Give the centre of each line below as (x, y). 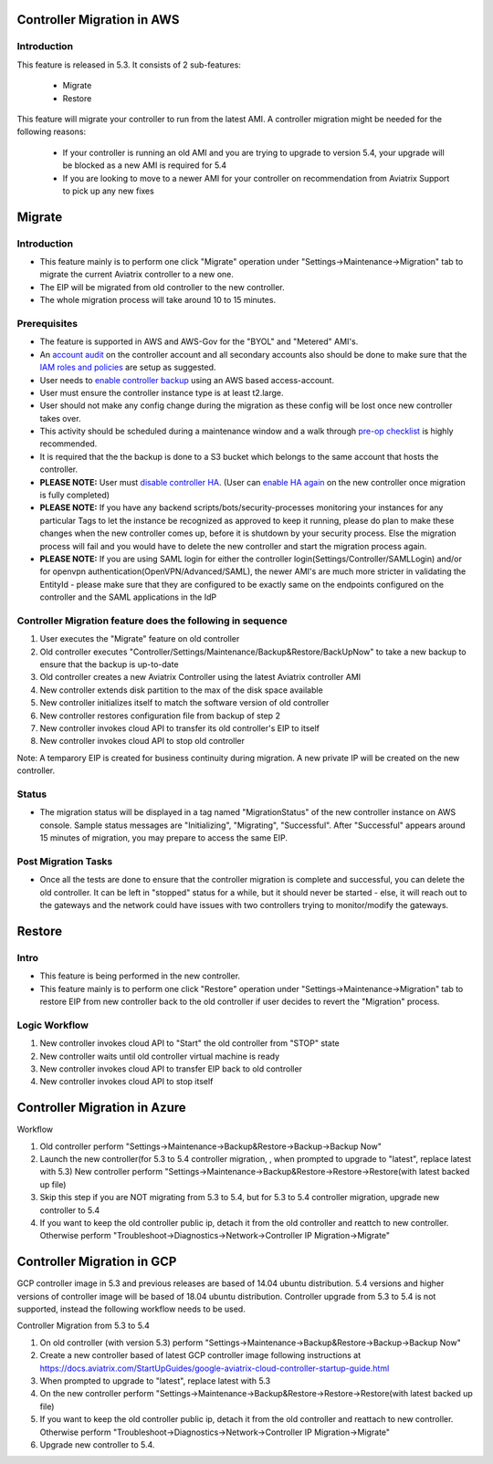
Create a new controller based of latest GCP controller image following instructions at (200, 1355)
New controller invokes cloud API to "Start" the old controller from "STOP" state (189, 1043)
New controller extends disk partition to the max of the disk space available (181, 690)
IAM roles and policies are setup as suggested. (128, 367)
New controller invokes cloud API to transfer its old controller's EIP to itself (179, 728)
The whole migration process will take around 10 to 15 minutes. (158, 300)
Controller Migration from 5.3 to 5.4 (84, 1326)
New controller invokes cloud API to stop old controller (142, 741)
